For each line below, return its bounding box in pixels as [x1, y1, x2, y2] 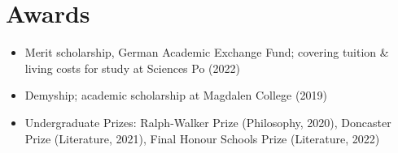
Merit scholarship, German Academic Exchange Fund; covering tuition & [24, 44, 389, 61]
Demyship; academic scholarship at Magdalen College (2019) [24, 87, 327, 104]
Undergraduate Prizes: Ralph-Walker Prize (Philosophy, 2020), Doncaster [24, 113, 391, 130]
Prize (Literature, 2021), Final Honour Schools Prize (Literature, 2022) [24, 130, 380, 147]
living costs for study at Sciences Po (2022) [24, 59, 240, 76]
